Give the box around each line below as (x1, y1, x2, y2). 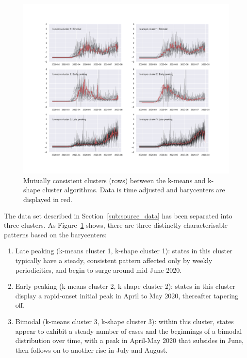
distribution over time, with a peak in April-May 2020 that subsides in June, (15, 335, 244, 345)
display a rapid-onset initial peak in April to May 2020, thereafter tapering (15, 290, 239, 300)
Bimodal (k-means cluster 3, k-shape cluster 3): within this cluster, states (15, 316, 234, 327)
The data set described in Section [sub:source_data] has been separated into (4, 210, 232, 220)
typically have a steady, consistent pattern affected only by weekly (15, 255, 213, 265)
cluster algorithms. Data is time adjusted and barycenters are (42, 185, 225, 195)
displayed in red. (23, 194, 72, 204)
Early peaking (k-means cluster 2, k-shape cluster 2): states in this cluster (15, 281, 235, 291)
